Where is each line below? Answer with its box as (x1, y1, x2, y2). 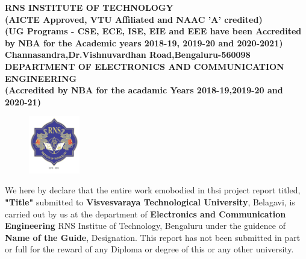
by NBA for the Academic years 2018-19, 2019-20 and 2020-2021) (5, 36, 283, 49)
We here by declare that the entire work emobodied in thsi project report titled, (5, 184, 301, 196)
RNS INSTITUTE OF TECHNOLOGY (5, 1, 173, 13)
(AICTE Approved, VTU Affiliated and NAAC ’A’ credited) (5, 13, 263, 25)
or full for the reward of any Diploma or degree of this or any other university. (5, 243, 294, 255)
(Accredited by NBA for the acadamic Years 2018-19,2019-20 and (5, 84, 283, 96)
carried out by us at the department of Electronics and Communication (5, 207, 286, 220)
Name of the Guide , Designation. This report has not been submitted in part (5, 231, 301, 243)
